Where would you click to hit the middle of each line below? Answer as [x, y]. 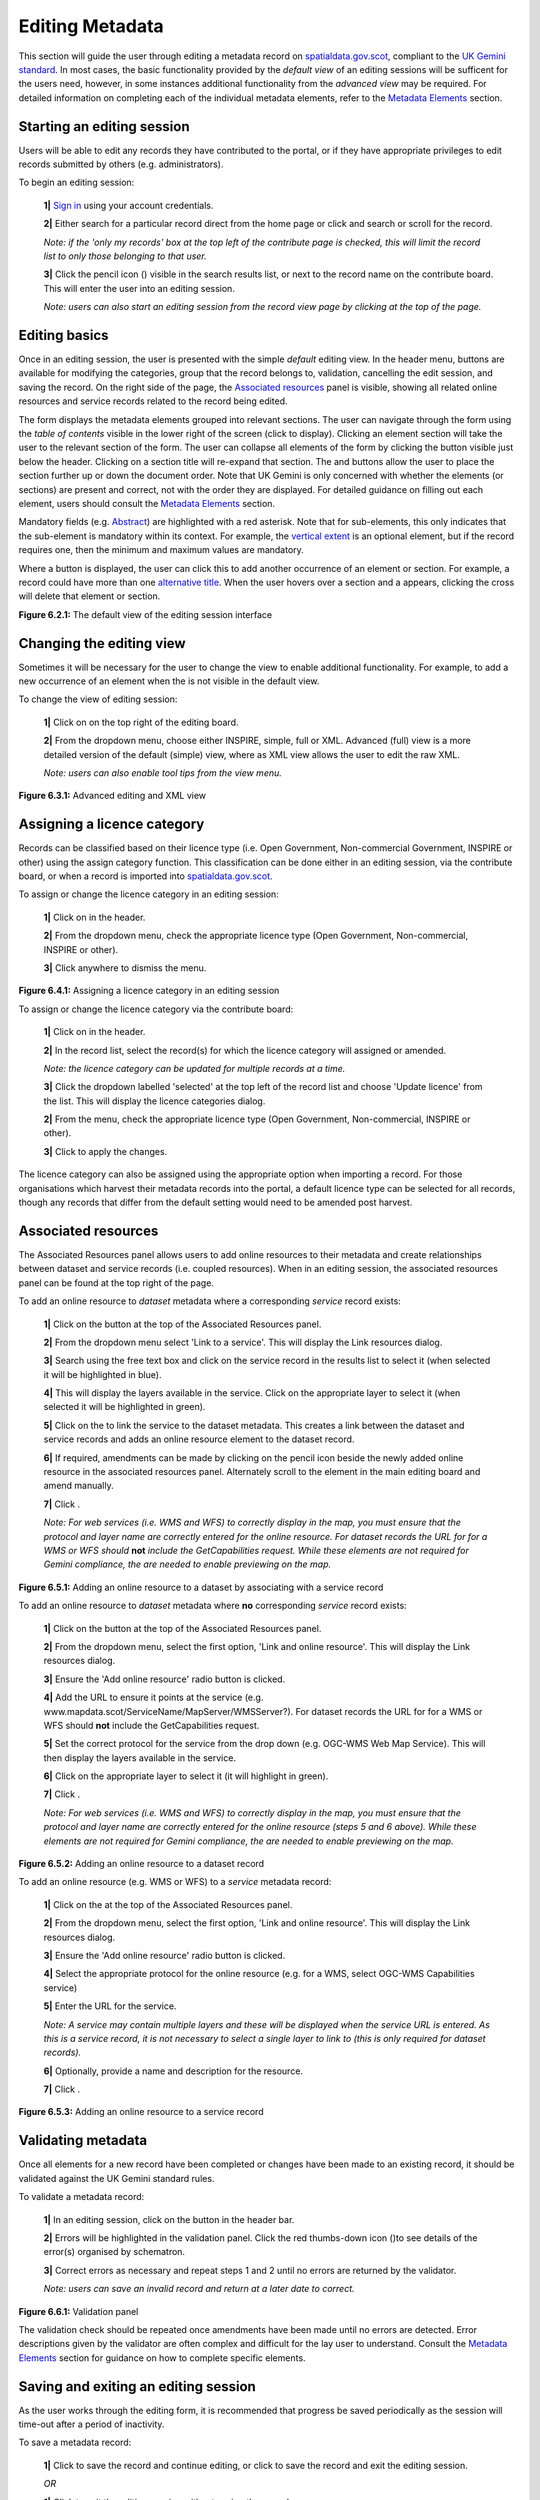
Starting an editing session [104, 126]
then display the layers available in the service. [140, 1757]
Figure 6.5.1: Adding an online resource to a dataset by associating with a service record [201, 1587]
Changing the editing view [102, 643]
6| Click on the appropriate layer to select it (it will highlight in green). [186, 1776]
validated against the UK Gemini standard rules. [116, 2178]
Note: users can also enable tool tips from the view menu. [162, 772]
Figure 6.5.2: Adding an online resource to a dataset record [141, 1864]
